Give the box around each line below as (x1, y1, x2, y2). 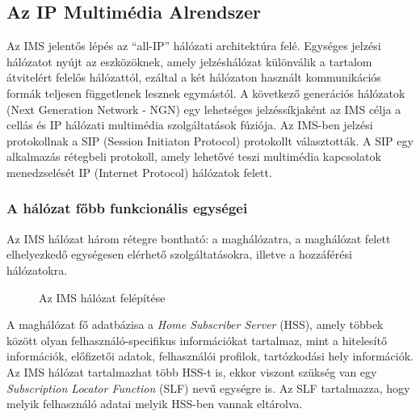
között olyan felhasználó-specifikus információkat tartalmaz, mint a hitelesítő (6, 331, 387, 348)
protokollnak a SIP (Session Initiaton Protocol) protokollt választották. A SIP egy (6, 132, 414, 149)
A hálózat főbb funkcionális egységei (6, 198, 248, 218)
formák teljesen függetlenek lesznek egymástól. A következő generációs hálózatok (6, 84, 405, 101)
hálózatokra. (6, 261, 68, 278)
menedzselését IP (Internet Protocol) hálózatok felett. (6, 163, 272, 180)
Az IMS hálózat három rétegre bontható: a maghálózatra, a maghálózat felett (6, 230, 391, 246)
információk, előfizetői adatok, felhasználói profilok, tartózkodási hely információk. (6, 347, 414, 364)
